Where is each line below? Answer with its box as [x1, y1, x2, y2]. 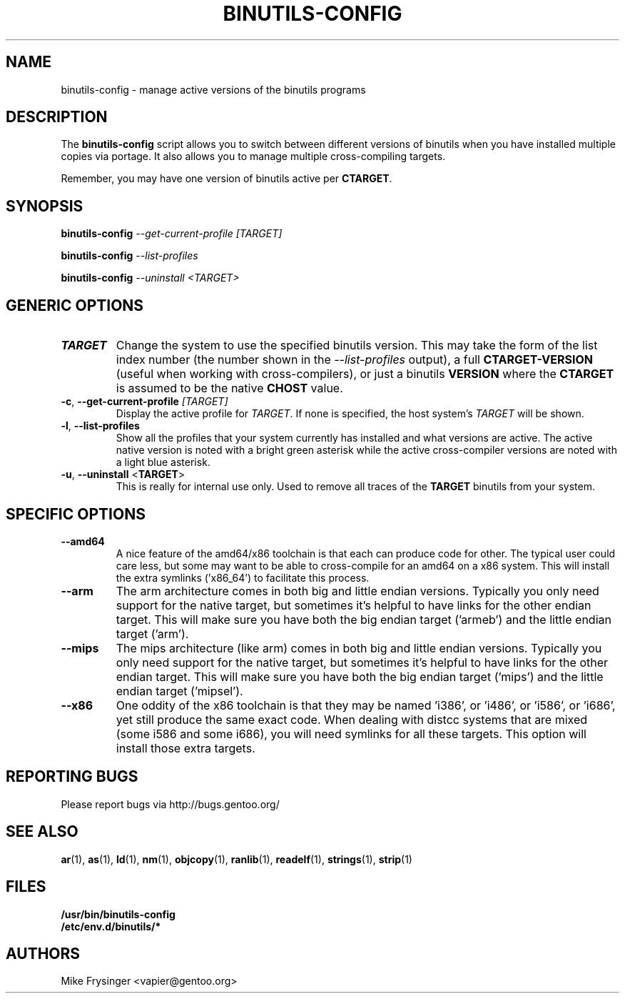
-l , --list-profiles [61, 419, 140, 432]
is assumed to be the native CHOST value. [116, 381, 343, 396]
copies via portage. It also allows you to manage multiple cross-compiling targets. [61, 150, 446, 163]
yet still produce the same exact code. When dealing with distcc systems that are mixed [116, 712, 588, 727]
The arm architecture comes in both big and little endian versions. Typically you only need [116, 583, 599, 598]
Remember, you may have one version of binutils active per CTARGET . [61, 172, 392, 185]
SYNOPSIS [6, 197, 83, 215]
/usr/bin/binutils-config [61, 908, 176, 920]
